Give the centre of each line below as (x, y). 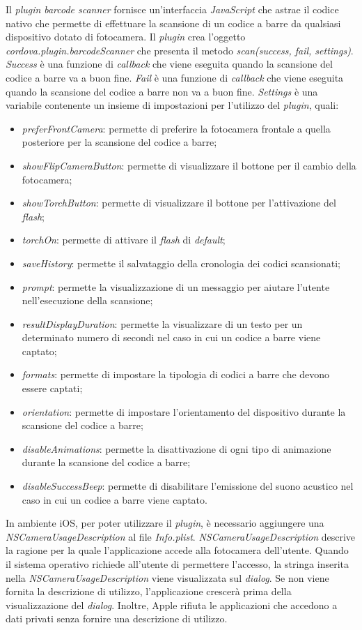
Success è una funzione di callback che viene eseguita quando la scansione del (169, 64)
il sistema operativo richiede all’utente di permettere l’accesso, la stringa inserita (177, 564)
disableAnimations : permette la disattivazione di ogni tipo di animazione (176, 448)
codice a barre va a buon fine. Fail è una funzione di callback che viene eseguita (175, 77)
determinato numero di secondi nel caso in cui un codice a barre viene (171, 337)
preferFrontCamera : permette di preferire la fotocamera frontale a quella (176, 128)
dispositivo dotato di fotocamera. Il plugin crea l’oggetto (126, 37)
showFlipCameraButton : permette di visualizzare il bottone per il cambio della (189, 165)
